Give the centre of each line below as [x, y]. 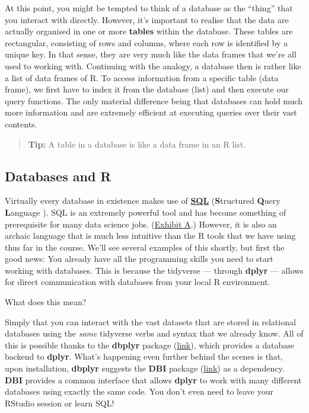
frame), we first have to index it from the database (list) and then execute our [147, 89]
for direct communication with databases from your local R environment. [138, 282]
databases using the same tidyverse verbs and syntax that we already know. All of [154, 333]
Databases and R [58, 176]
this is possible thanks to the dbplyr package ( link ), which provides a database [150, 345]
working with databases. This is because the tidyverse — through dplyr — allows [154, 270]
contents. [21, 124]
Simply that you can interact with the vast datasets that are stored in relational [150, 321]
